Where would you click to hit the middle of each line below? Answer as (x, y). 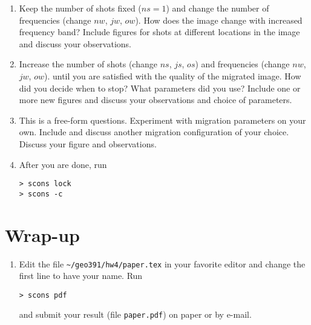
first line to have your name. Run (81, 276)
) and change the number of (218, 8)
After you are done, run (63, 164)
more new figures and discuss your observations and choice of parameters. (155, 100)
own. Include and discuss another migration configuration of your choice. (154, 132)
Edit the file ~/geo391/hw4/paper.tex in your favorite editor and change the (162, 263)
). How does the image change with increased (219, 20)
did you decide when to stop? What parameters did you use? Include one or (160, 88)
